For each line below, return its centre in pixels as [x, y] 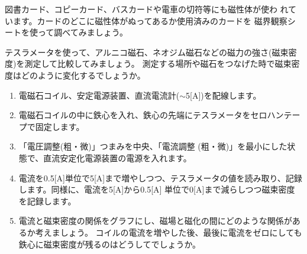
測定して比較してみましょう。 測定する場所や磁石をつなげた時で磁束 [158, 63]
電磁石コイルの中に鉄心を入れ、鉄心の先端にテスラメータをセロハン [151, 115]
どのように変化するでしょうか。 [83, 75]
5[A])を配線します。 [224, 95]
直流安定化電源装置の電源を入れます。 [117, 157]
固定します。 [60, 126]
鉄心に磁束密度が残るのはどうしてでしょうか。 [110, 244]
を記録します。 [47, 201]
